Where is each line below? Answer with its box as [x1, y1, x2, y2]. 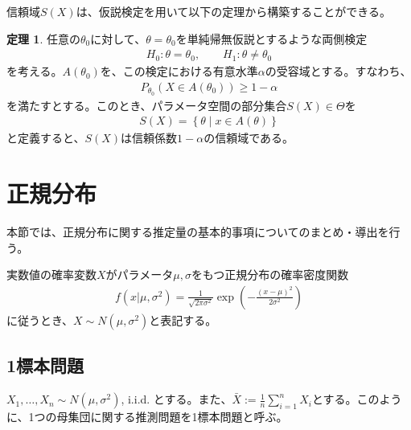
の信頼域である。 [203, 129, 294, 146]
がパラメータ [105, 266, 174, 283]
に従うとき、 [6, 311, 74, 328]
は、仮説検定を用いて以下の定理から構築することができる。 [76, 3, 391, 19]
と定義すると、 [6, 129, 85, 146]
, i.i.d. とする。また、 [121, 391, 232, 407]
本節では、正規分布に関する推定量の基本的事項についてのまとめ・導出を [6, 223, 389, 240]
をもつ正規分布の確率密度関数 [191, 266, 349, 283]
